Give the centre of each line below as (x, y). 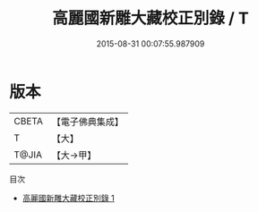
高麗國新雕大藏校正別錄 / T (150, 18)
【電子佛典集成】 (87, 122)
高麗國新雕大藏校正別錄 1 (68, 198)
